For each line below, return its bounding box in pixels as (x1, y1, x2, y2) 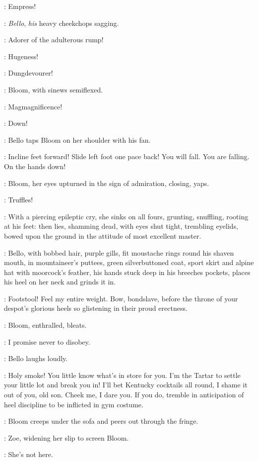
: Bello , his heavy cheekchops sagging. (4, 17, 119, 28)
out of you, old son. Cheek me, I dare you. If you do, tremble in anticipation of (4, 389, 244, 400)
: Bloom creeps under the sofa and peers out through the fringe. (4, 416, 198, 426)
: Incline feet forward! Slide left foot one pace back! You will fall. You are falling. (4, 151, 250, 162)
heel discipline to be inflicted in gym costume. (4, 399, 143, 409)
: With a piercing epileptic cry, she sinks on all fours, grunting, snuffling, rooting (4, 211, 249, 221)
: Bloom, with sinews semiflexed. (4, 84, 103, 94)
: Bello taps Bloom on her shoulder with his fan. (4, 134, 151, 145)
